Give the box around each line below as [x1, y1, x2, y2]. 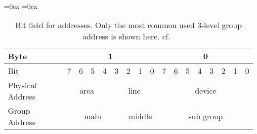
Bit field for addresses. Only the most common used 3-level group [15, 19, 242, 31]
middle [128, 110, 152, 122]
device [195, 85, 216, 97]
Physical [8, 79, 37, 91]
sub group [188, 110, 223, 122]
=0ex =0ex [4, 1, 38, 11]
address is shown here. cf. [83, 30, 171, 42]
